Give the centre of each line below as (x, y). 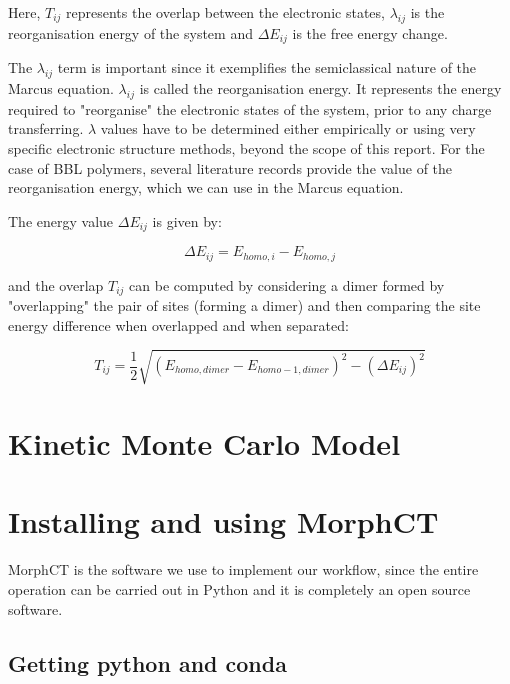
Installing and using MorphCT (223, 521)
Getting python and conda (147, 662)
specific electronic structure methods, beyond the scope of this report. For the (246, 148)
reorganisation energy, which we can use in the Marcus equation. (206, 187)
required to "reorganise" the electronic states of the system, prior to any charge (250, 108)
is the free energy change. (370, 32)
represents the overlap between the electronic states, (225, 12)
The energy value (61, 220)
